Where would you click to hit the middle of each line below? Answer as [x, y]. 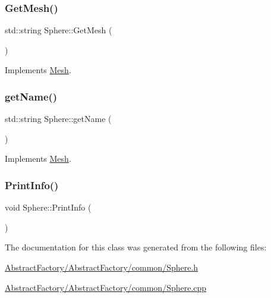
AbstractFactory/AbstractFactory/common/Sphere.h [102, 267]
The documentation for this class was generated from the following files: [136, 247]
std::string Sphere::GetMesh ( [59, 30]
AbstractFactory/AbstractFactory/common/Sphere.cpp [106, 287]
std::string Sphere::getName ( [58, 119]
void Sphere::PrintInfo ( [48, 207]
